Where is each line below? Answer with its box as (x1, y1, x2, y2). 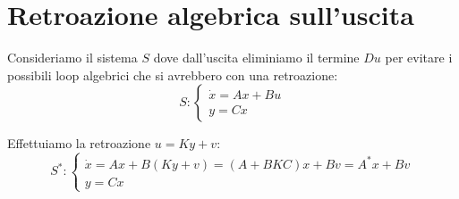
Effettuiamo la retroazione (7, 134, 151, 153)
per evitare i (385, 48, 453, 67)
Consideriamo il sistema (7, 48, 138, 67)
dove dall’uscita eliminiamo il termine (153, 48, 360, 67)
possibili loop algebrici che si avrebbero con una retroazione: (7, 65, 338, 84)
